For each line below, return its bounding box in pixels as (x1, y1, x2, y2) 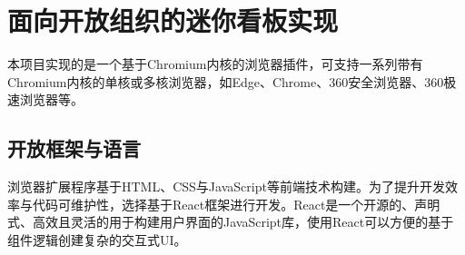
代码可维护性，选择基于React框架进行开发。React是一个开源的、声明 (32, 194, 440, 213)
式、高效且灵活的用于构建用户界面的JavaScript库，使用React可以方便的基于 (7, 212, 454, 231)
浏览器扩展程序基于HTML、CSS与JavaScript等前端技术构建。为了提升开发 (7, 177, 445, 196)
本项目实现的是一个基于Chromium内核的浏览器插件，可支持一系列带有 (7, 54, 423, 74)
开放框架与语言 (7, 134, 141, 162)
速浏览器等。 (7, 90, 84, 109)
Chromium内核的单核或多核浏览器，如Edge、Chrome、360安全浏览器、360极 (7, 72, 457, 91)
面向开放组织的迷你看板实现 (7, 2, 339, 39)
